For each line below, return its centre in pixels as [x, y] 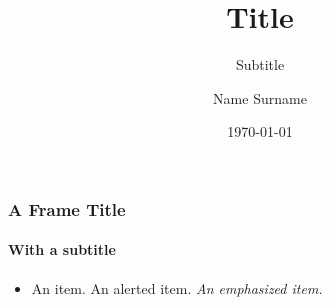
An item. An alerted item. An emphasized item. [177, 287]
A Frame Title [67, 208]
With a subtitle [62, 249]
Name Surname [260, 97]
